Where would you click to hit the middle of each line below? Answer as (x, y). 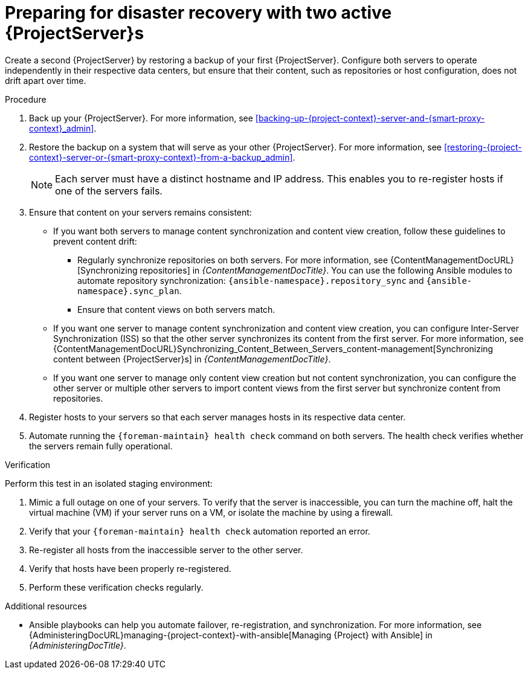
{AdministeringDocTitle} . (78, 645)
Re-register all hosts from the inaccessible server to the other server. (166, 550)
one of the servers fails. (109, 191)
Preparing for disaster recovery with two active (198, 13)
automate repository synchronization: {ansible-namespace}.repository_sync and (251, 280)
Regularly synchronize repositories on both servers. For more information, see (233, 260)
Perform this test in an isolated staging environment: (109, 483)
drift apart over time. (46, 80)
